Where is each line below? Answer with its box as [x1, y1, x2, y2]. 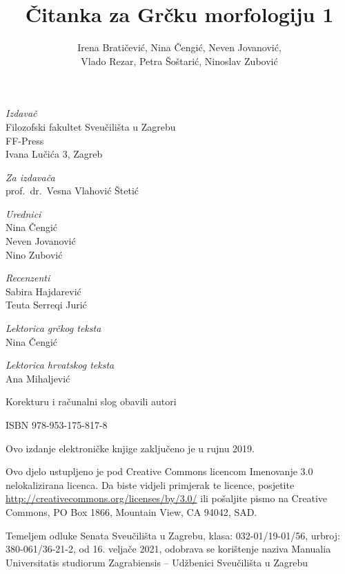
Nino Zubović [6, 247, 63, 261]
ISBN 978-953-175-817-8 [6, 418, 108, 432]
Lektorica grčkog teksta [6, 321, 101, 335]
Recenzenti [6, 270, 50, 285]
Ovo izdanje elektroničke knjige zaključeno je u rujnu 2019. [6, 441, 255, 455]
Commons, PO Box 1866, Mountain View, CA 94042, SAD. [6, 504, 257, 519]
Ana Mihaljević [6, 371, 70, 385]
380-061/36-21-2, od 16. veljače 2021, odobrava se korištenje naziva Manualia [6, 541, 331, 556]
